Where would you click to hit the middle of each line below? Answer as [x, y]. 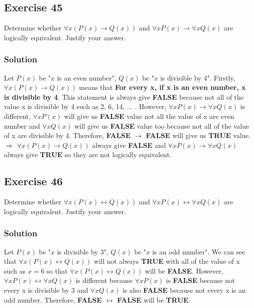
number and [22, 126]
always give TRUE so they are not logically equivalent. [88, 154]
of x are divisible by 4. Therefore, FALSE [67, 135]
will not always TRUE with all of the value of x [167, 261]
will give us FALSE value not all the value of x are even [149, 116]
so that [57, 270]
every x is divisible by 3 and [46, 290]
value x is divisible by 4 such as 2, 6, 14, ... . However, [85, 106]
